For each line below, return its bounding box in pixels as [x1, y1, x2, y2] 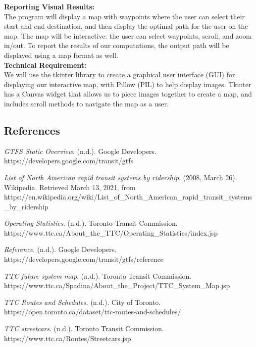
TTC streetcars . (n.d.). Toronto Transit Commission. [4, 323, 164, 334]
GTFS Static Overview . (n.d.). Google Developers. [4, 146, 156, 156]
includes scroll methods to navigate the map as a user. [4, 98, 169, 108]
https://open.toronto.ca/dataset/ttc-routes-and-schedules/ [4, 306, 181, 317]
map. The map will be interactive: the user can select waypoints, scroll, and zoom [4, 30, 252, 41]
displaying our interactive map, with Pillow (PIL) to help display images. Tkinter [4, 79, 252, 89]
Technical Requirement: [4, 59, 87, 70]
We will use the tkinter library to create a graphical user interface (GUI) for [4, 69, 235, 80]
